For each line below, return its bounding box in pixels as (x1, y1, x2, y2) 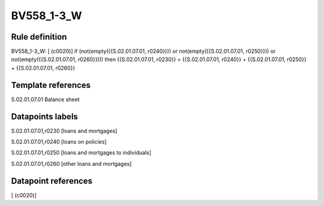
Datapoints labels (11, 111, 78, 122)
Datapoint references (11, 175, 93, 186)
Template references (11, 80, 91, 90)
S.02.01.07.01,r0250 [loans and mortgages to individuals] (11, 149, 152, 156)
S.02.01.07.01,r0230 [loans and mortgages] (11, 127, 118, 134)
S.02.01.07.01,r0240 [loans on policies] (11, 138, 107, 146)
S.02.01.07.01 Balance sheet (11, 96, 80, 103)
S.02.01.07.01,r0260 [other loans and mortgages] (11, 160, 132, 167)
